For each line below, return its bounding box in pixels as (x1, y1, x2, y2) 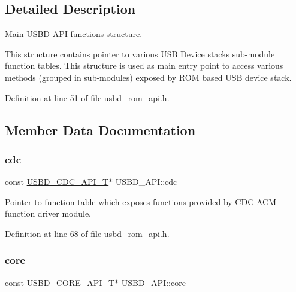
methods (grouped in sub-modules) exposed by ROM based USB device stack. (5, 71, 292, 83)
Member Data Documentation (5, 120, 196, 139)
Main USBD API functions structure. (5, 28, 143, 40)
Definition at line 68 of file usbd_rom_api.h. (5, 227, 170, 239)
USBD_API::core (121, 276, 186, 288)
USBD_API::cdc (115, 175, 177, 188)
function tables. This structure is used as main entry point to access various (5, 59, 283, 72)
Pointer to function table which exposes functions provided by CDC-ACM (5, 195, 276, 208)
